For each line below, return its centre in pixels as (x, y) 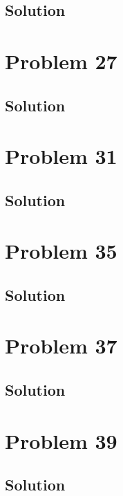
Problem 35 (61, 251)
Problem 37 (61, 346)
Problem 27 (61, 61)
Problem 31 (61, 156)
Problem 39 (61, 440)
